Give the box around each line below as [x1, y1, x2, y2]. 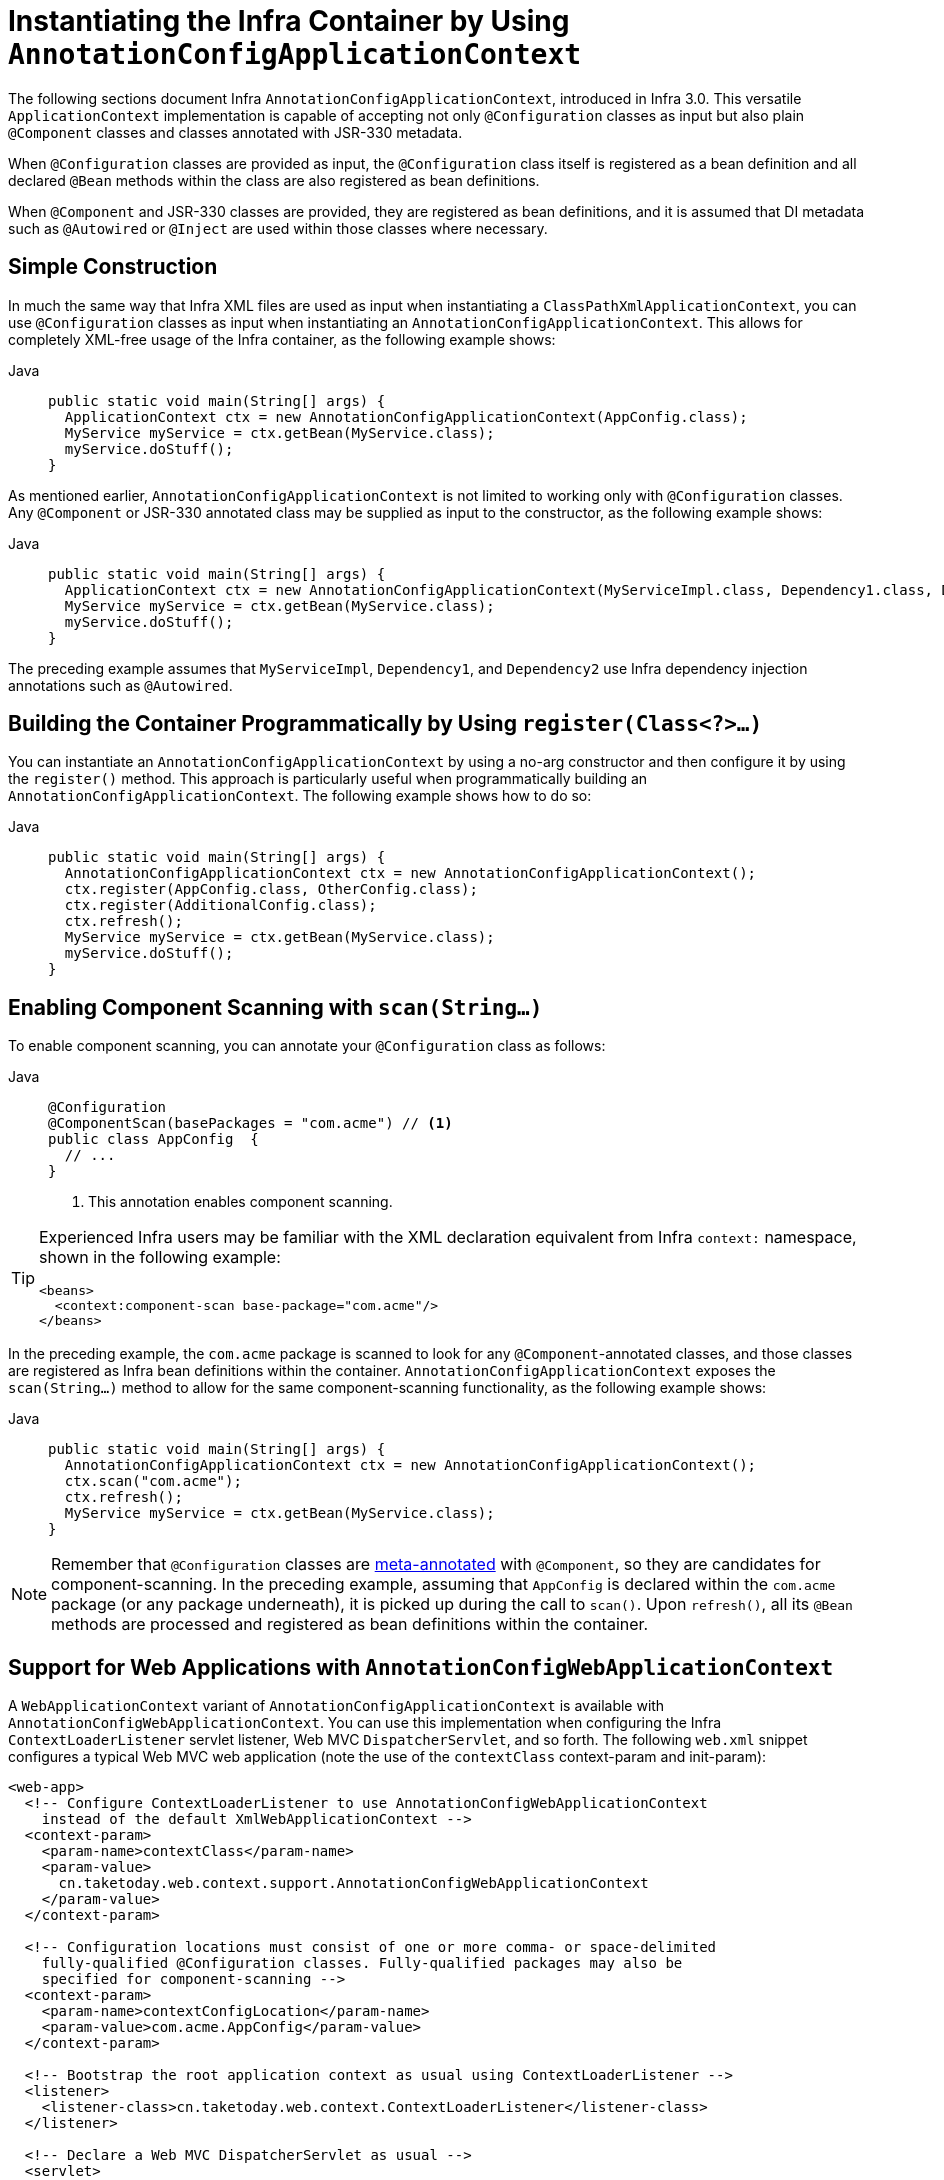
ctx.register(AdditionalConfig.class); [64, 897, 377, 914]
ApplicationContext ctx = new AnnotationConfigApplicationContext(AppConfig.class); [64, 408, 748, 425]
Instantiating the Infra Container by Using [8, 4, 570, 38]
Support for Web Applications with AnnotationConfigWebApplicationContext [8, 1654, 834, 1680]
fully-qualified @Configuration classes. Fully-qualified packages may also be [41, 1955, 683, 1972]
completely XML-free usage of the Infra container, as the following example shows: [8, 330, 556, 348]
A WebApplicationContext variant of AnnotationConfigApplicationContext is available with [8, 1697, 665, 1715]
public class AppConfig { [48, 1131, 259, 1148]
